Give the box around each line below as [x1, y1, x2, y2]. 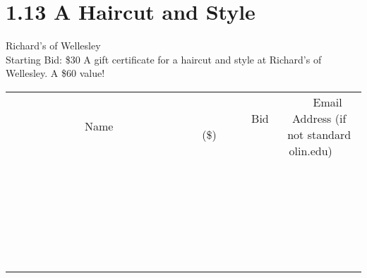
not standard [287, 126, 351, 143]
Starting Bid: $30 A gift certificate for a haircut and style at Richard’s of [6, 52, 322, 66]
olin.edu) [289, 142, 332, 159]
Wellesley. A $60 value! [6, 66, 105, 80]
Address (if [292, 109, 347, 126]
